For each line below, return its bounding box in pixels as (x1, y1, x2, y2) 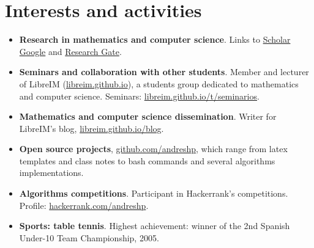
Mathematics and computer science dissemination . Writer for (19, 110, 277, 123)
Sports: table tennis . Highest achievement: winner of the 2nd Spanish (19, 219, 290, 232)
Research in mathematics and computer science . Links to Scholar (19, 33, 291, 46)
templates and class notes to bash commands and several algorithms (19, 154, 275, 167)
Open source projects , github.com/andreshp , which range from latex (19, 142, 288, 155)
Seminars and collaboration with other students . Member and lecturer (19, 65, 309, 78)
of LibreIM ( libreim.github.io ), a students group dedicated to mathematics (19, 77, 299, 90)
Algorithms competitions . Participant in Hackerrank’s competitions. (19, 187, 288, 200)
